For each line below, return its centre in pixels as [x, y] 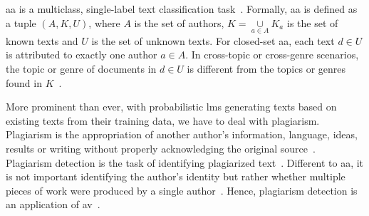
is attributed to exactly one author [82, 55]
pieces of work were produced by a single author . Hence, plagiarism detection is [182, 190]
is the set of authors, [179, 22]
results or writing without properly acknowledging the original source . [161, 148]
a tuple [21, 22]
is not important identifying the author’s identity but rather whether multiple [176, 176]
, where [104, 22]
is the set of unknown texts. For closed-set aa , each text [213, 40]
